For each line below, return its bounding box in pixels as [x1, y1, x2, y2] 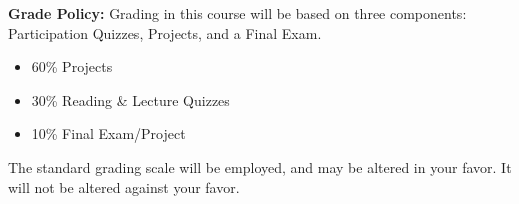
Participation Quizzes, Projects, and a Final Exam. [8, 22, 322, 43]
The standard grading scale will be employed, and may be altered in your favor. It [8, 156, 512, 177]
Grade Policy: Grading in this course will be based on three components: [8, 3, 467, 23]
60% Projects [31, 56, 113, 77]
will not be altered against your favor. [8, 176, 240, 197]
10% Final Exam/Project [31, 123, 186, 144]
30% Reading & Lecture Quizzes [31, 89, 230, 110]
